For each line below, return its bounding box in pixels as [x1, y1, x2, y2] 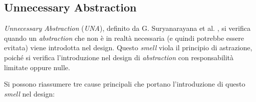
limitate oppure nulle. [4, 62, 70, 72]
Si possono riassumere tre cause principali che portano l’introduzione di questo [4, 79, 245, 89]
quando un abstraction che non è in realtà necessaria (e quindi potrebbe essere [4, 32, 244, 43]
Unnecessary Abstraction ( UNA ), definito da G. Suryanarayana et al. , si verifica [4, 23, 250, 33]
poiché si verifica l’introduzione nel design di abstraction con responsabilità [4, 52, 234, 62]
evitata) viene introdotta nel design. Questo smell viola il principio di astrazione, [4, 42, 252, 53]
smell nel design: [4, 88, 55, 99]
